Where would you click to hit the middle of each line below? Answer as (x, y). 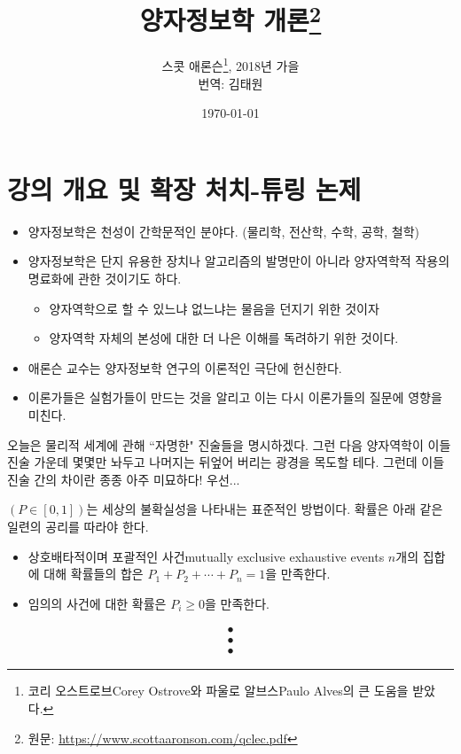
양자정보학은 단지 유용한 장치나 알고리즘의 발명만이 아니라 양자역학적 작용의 (239, 261)
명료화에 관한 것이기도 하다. (105, 279)
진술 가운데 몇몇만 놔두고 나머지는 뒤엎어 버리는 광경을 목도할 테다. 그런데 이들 (226, 462)
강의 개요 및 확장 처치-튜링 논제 (184, 188)
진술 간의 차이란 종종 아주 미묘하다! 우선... (124, 479)
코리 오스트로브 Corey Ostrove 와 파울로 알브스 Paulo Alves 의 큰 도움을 (218, 691)
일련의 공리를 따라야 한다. (78, 526)
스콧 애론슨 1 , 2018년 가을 (230, 65)
